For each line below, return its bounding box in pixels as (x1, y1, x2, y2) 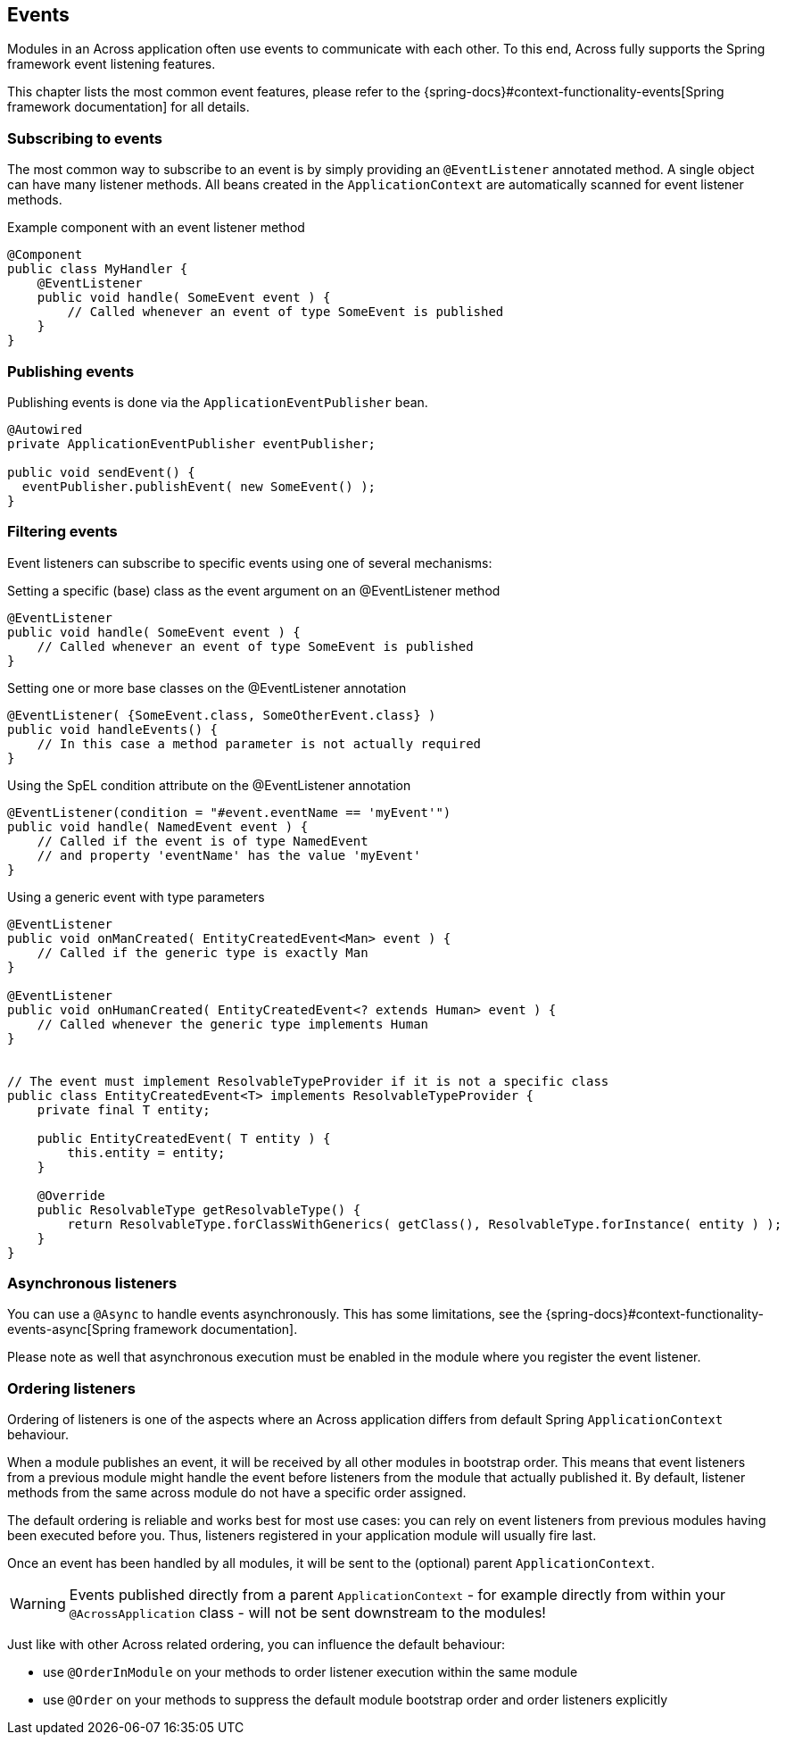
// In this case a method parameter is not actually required (37, 736, 482, 751)
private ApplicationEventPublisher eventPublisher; (7, 436, 376, 451)
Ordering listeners (7, 1379, 136, 1397)
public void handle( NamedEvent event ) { (7, 819, 309, 834)
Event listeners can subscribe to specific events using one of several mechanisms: (7, 554, 492, 571)
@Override (37, 1188, 105, 1203)
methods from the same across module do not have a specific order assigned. (7, 1485, 467, 1501)
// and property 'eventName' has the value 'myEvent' (37, 847, 421, 863)
